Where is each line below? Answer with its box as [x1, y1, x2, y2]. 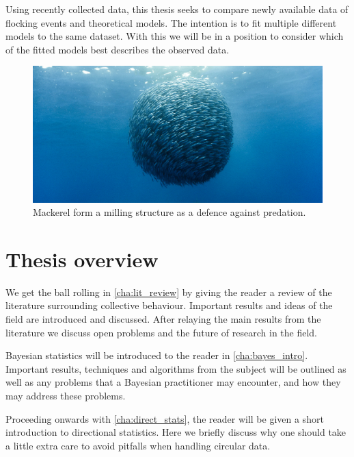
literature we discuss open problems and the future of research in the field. [5, 325, 318, 339]
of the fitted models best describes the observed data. [5, 42, 230, 56]
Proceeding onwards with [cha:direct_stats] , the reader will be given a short [5, 411, 324, 425]
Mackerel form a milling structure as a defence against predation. [33, 205, 306, 219]
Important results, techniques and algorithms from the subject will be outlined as [5, 361, 346, 375]
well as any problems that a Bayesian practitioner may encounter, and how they [5, 375, 341, 389]
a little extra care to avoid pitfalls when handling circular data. [5, 438, 271, 452]
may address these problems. [5, 388, 126, 402]
